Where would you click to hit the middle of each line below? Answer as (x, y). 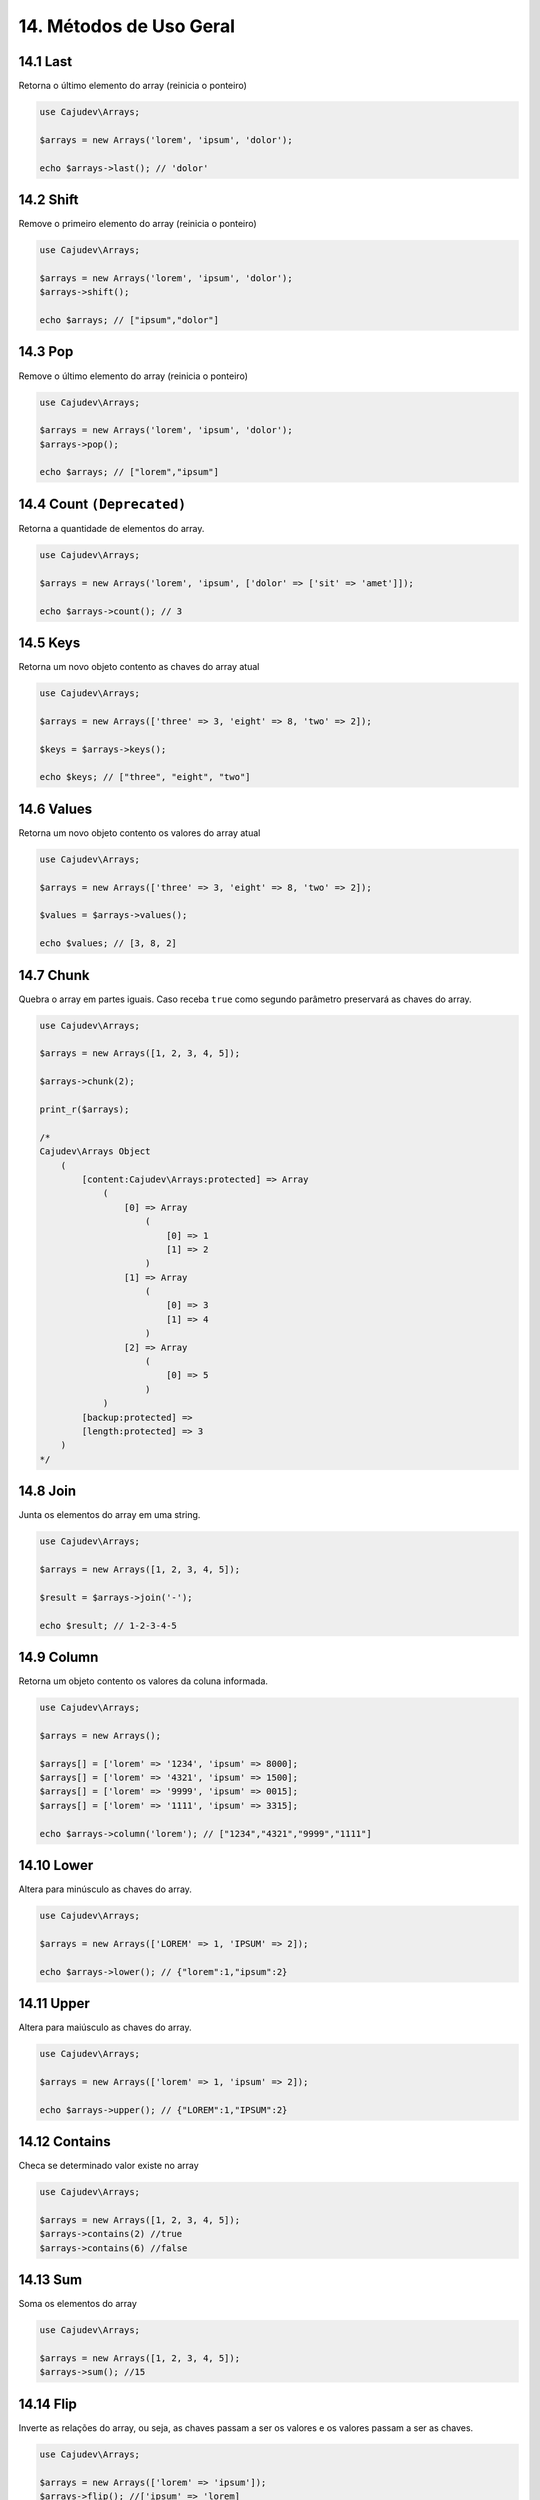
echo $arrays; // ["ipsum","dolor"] (129, 320)
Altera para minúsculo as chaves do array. (105, 1889)
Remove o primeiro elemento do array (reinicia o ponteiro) (137, 224)
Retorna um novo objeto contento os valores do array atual (139, 832)
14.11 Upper (54, 2003)
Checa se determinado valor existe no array (108, 2166)
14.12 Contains (64, 2141)
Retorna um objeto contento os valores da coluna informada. (143, 1681)
